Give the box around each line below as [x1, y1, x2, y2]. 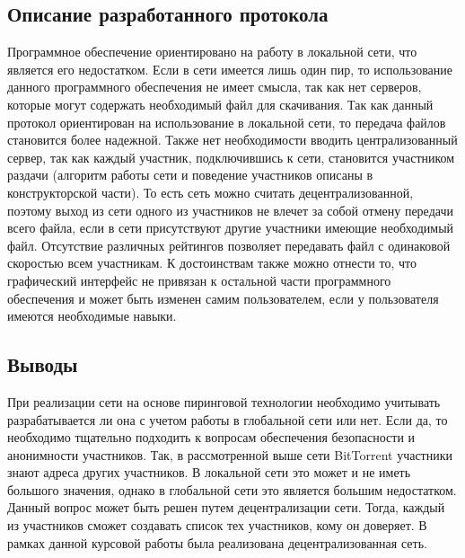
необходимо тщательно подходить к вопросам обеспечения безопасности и [7, 428, 416, 447]
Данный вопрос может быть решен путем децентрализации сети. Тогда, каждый [7, 498, 445, 517]
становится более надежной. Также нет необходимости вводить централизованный [7, 130, 458, 149]
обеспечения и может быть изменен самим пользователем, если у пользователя [7, 288, 439, 307]
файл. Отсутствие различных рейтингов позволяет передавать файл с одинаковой [7, 235, 451, 254]
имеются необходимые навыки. [7, 306, 177, 325]
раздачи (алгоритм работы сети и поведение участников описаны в [7, 165, 373, 184]
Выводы [7, 350, 78, 378]
